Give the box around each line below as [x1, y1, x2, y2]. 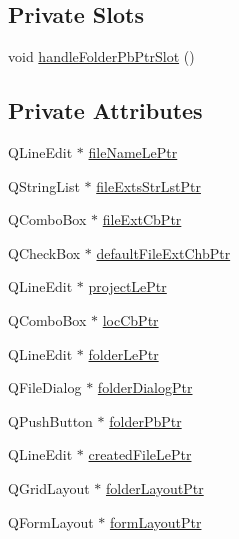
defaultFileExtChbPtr [96, 242, 231, 263]
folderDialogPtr [97, 377, 193, 398]
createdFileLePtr [88, 444, 192, 465]
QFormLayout [8, 511, 94, 532]
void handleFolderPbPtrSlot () [8, 46, 195, 67]
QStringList [8, 175, 80, 196]
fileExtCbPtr [102, 209, 182, 230]
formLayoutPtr [109, 511, 202, 532]
